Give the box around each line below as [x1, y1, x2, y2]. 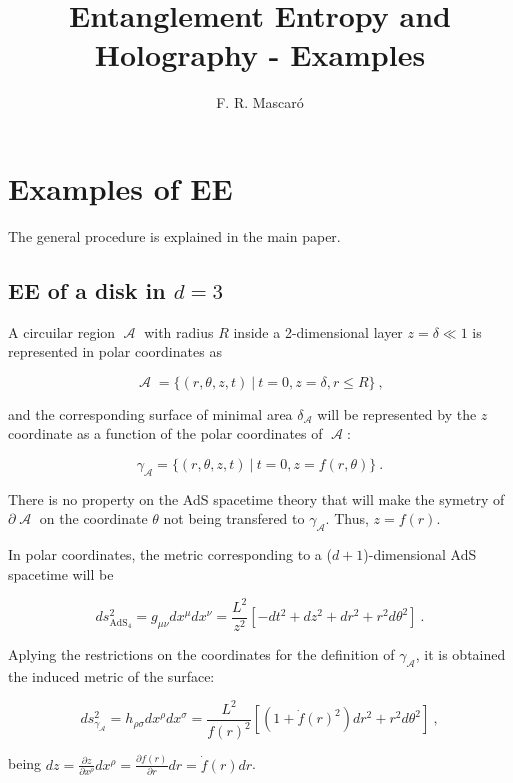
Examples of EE [8, 167, 233, 208]
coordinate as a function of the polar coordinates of [8, 423, 323, 444]
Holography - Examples [94, 34, 426, 75]
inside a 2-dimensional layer [233, 321, 403, 342]
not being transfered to [163, 508, 305, 529]
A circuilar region [8, 321, 116, 342]
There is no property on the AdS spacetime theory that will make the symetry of [8, 488, 505, 509]
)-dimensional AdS [363, 544, 477, 565]
